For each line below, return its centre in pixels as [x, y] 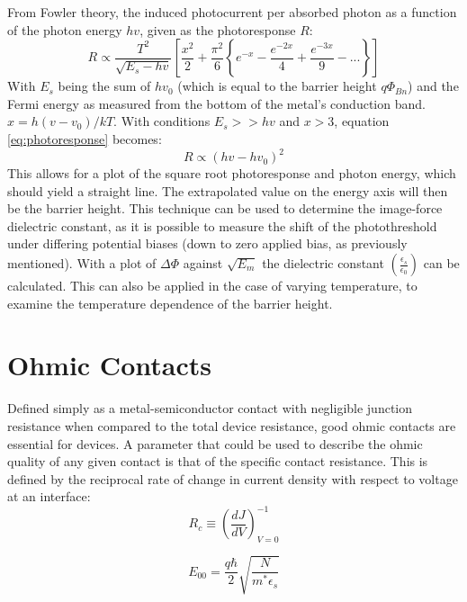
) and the [433, 86]
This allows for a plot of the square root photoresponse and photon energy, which [232, 173]
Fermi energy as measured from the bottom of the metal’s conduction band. [216, 103]
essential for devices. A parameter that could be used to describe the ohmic [215, 443]
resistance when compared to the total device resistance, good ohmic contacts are [232, 425]
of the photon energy [65, 29]
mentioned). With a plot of [82, 263]
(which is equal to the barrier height [277, 86]
